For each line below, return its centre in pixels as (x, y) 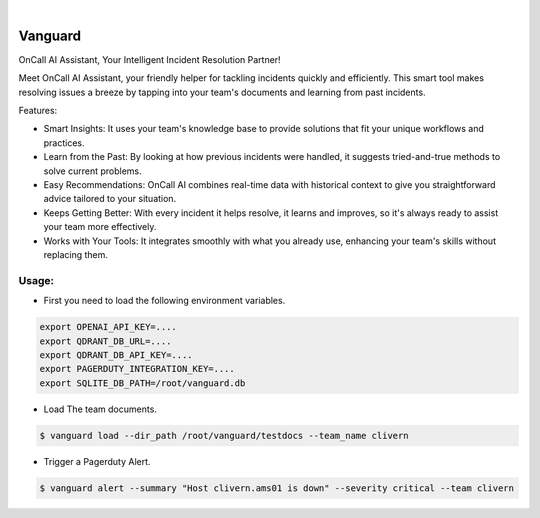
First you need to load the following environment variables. (164, 301)
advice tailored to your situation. (110, 199)
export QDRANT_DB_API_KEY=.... (116, 354)
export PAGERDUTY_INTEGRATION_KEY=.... (137, 369)
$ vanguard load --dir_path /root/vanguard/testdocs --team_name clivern (224, 435)
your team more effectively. (100, 227)
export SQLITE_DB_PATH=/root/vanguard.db (142, 383)
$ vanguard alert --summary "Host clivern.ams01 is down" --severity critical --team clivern (277, 488)
